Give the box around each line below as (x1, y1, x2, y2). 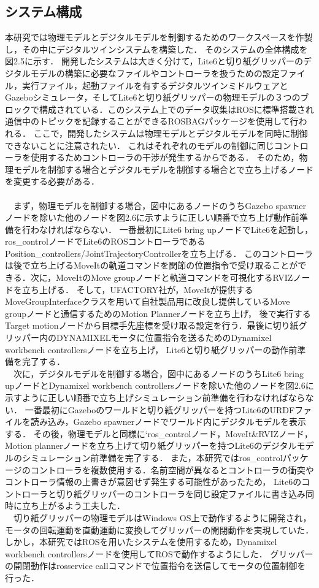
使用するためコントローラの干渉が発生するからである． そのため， (30, 151, 299, 164)
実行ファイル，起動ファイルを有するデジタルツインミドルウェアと (21, 78, 288, 91)
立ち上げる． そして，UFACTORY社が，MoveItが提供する (21, 283, 253, 296)
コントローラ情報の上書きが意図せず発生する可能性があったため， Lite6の (5, 475, 302, 488)
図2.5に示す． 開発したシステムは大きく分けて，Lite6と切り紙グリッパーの (5, 55, 303, 67)
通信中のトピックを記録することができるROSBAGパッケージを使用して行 (5, 115, 299, 128)
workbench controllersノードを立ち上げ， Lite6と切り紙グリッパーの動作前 (5, 343, 298, 356)
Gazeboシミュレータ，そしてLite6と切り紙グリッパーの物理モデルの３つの (5, 91, 301, 104)
